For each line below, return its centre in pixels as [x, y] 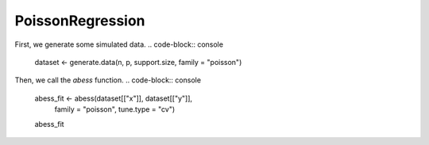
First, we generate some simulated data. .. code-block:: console [119, 44]
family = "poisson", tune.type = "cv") [115, 109]
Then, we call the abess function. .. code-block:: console [108, 80]
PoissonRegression [80, 21]
